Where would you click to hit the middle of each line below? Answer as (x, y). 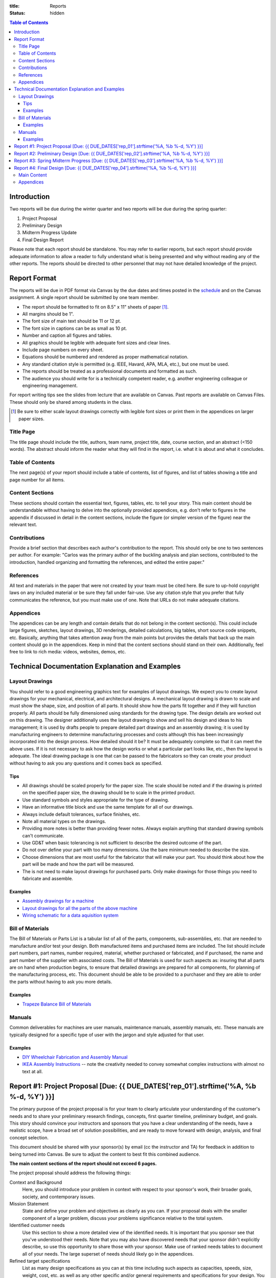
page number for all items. (37, 480)
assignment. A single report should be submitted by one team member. (84, 298)
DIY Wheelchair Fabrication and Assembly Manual (75, 1057)
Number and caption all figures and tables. (67, 335)
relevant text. (23, 524)
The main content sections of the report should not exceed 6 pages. (83, 1163)
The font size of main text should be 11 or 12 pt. (72, 321)
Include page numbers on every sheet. (63, 350)
